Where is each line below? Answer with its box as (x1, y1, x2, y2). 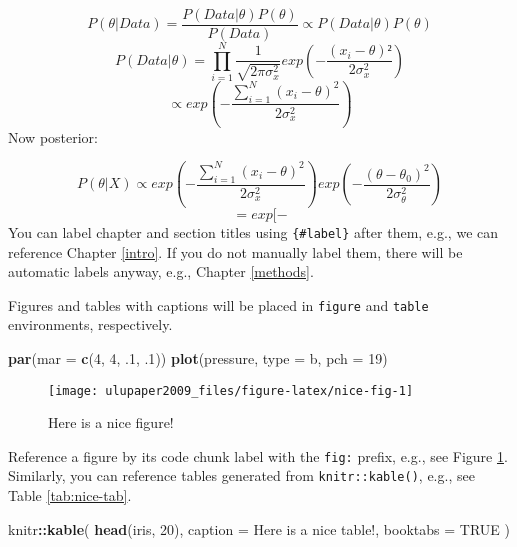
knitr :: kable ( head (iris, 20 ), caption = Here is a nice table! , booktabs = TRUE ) (8, 518, 510, 539)
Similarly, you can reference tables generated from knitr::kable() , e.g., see (8, 465, 475, 486)
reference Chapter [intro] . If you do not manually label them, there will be (8, 241, 463, 262)
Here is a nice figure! (48, 412, 174, 433)
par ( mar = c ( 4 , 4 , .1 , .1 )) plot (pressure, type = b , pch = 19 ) (8, 347, 388, 368)
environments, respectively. (8, 314, 173, 335)
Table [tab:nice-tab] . (8, 485, 132, 506)
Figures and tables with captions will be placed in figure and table (8, 294, 429, 315)
